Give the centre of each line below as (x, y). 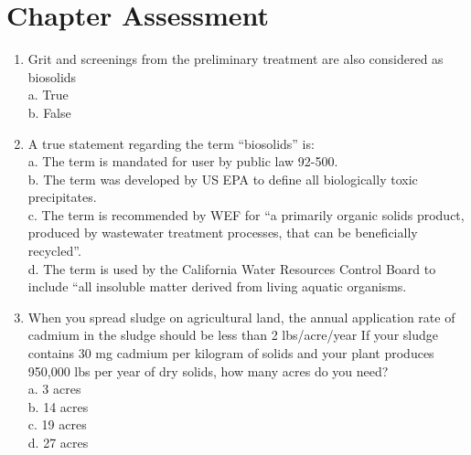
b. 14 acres (58, 406)
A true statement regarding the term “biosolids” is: (171, 143)
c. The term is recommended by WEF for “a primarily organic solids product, (246, 214)
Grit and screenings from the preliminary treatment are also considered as (235, 59)
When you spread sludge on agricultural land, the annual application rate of (241, 317)
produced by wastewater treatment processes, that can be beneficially (223, 233)
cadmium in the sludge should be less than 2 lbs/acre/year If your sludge (233, 335)
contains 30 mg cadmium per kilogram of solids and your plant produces (231, 353)
